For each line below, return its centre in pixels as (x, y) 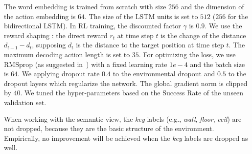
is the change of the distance (203, 35)
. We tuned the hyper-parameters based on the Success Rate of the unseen (132, 93)
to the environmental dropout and (164, 74)
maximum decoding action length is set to (67, 54)
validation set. (25, 102)
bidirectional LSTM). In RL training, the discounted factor (92, 26)
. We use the (223, 26)
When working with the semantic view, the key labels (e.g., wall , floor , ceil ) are (123, 119)
